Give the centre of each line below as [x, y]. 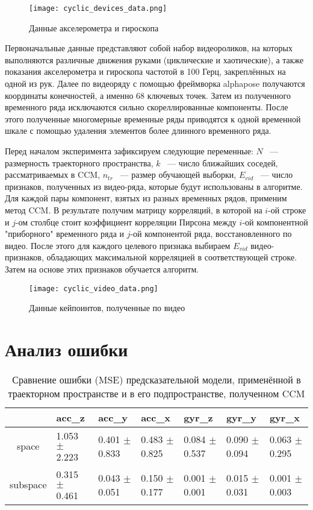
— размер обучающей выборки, [178, 175]
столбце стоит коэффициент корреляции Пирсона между [133, 222]
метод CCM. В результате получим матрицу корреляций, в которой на [134, 209]
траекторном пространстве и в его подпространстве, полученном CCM [156, 393]
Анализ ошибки [67, 349]
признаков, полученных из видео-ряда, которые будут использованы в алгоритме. [154, 186]
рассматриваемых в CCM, [53, 175]
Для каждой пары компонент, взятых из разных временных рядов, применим [146, 198]
